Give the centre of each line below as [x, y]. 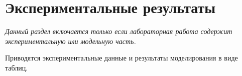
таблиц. [17, 67]
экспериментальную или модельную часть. [71, 41]
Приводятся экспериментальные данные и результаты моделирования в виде [122, 58]
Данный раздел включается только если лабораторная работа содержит [119, 31]
